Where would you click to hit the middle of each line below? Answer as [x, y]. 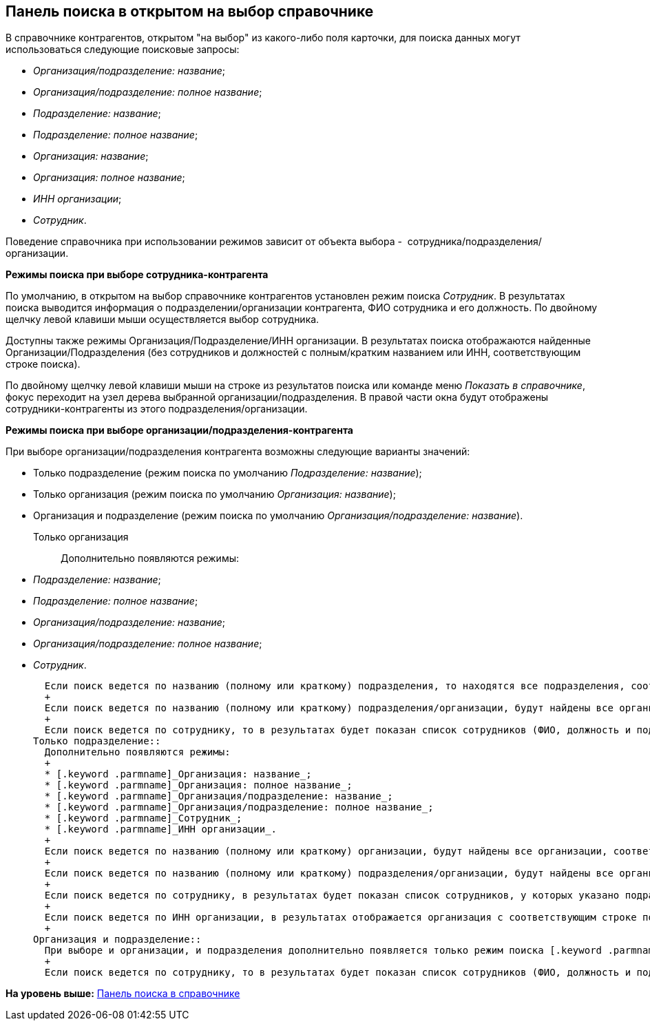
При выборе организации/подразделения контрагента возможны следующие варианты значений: [238, 452]
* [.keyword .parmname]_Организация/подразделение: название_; [219, 796]
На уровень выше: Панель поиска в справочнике [123, 994]
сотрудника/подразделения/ [474, 242]
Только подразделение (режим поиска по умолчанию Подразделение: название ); [228, 473]
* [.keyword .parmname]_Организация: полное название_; [198, 785]
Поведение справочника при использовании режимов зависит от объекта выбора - [204, 242]
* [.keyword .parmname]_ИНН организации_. [161, 829]
